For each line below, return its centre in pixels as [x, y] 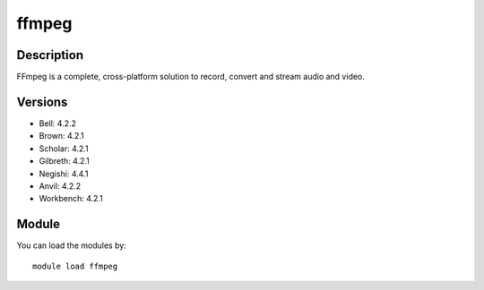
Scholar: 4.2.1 [64, 149]
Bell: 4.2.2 [57, 123]
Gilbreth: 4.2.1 [64, 161]
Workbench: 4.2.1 [71, 199]
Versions [42, 102]
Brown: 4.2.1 [61, 136]
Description [50, 55]
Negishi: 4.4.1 [64, 174]
